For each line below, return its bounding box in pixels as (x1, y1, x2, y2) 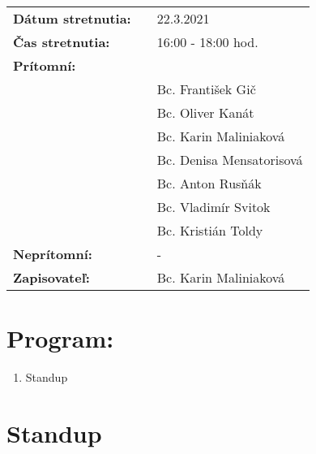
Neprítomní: (13, 244, 92, 263)
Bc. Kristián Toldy (156, 221, 263, 240)
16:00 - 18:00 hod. (156, 32, 258, 51)
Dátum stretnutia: (13, 9, 131, 28)
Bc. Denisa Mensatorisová (156, 150, 303, 169)
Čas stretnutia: (13, 32, 110, 51)
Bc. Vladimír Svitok (156, 197, 271, 216)
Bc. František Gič (156, 80, 256, 98)
